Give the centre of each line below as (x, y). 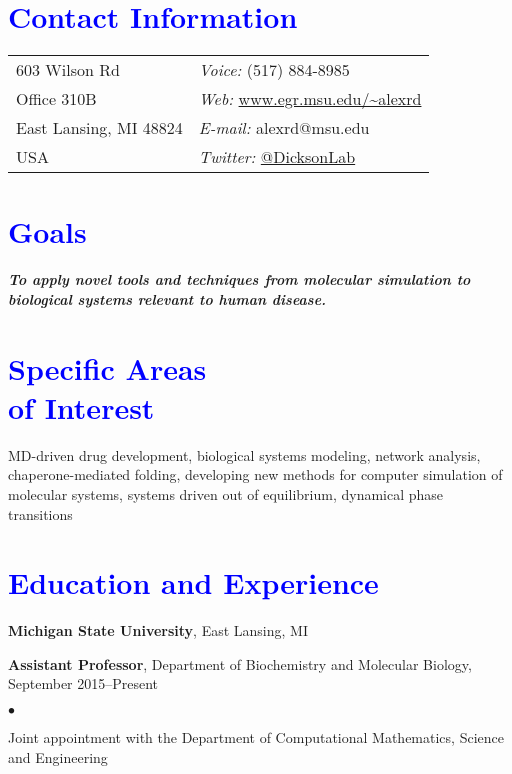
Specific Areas (107, 367)
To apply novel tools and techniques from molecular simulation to (239, 279)
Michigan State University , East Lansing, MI (158, 630)
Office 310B (56, 99)
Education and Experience (193, 582)
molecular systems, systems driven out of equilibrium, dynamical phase (226, 493)
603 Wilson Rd (68, 70)
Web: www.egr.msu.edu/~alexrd (310, 99)
